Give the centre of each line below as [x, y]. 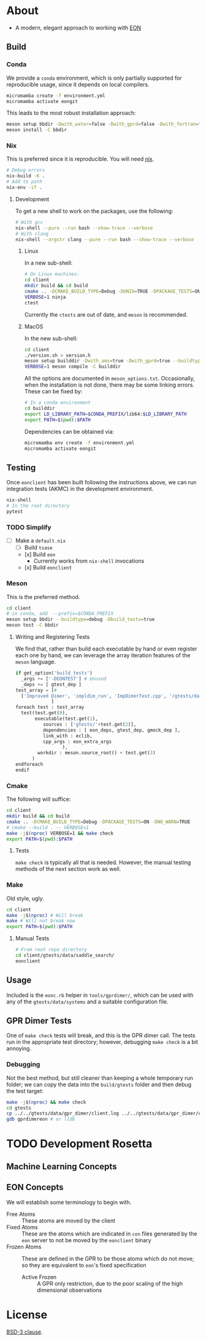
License [27, 1315]
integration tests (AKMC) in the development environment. [80, 489]
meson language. [36, 662]
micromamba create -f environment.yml [56, 96]
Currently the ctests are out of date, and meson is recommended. [106, 314]
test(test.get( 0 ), [44, 713]
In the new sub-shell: [51, 338]
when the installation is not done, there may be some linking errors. [109, 385]
